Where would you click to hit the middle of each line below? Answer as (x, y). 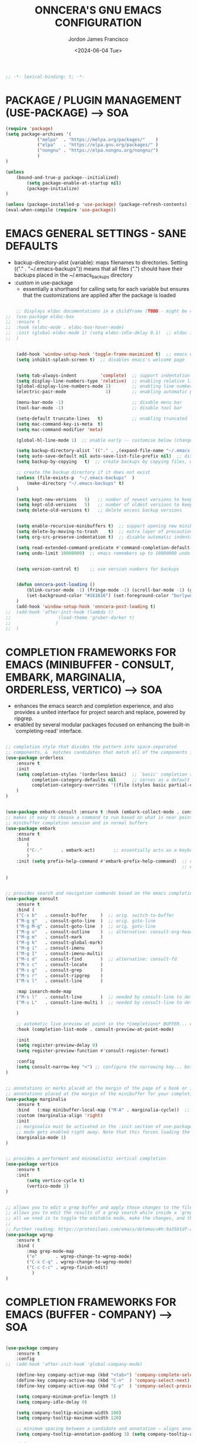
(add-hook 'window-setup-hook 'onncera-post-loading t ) (86, 606)
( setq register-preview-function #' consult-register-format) (92, 1051)
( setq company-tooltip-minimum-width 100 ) (69, 1413)
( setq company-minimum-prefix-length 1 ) (66, 1396)
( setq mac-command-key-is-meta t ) (60, 424)
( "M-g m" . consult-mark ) (60, 937)
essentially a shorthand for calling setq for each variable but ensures (106, 288)
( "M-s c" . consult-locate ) (60, 964)
